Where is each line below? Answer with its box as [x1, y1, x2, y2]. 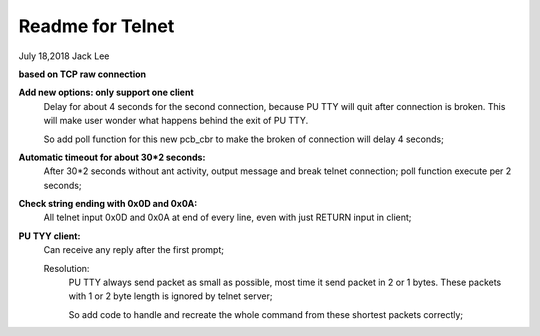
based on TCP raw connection [18, 68, 147, 80]
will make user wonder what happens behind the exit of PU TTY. [43, 115, 309, 127]
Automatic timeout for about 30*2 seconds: [18, 151, 206, 163]
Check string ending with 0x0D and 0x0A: [18, 198, 198, 210]
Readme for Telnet [18, 15, 175, 37]
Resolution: [43, 262, 90, 274]
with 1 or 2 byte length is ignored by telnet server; [68, 290, 273, 302]
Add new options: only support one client [18, 86, 194, 99]
